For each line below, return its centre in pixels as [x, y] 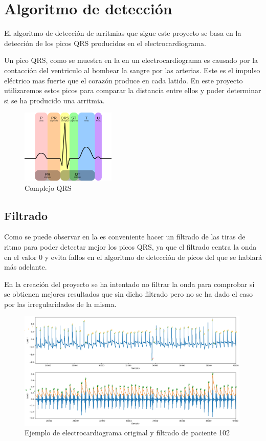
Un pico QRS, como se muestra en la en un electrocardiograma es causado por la [131, 60]
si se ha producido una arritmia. [54, 100]
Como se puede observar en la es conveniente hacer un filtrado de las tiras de [125, 237]
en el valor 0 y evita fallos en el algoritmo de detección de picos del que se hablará [133, 257]
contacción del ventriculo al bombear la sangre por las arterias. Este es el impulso [132, 70]
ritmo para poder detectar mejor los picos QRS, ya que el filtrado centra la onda [130, 246]
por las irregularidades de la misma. [60, 304]
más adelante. [26, 267]
